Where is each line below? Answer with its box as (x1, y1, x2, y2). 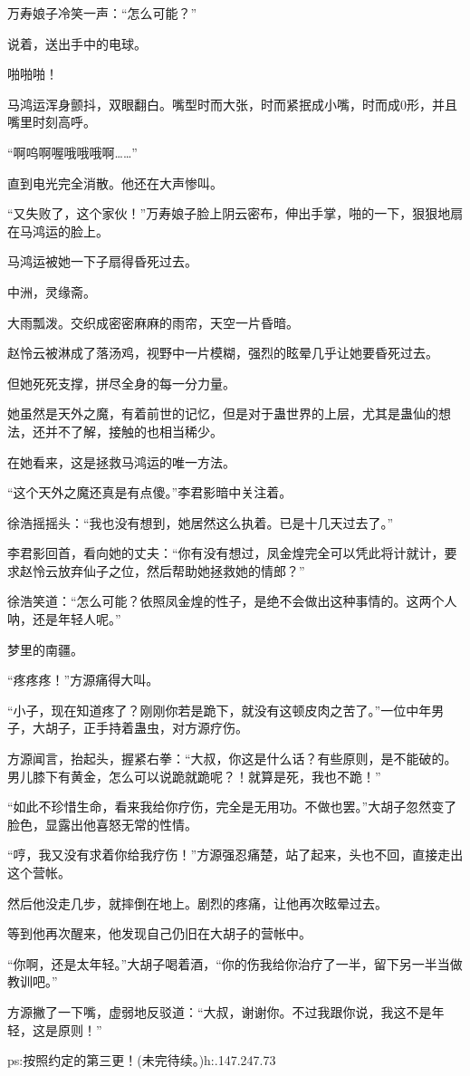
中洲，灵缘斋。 (7, 282, 96, 301)
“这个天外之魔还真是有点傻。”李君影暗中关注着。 (7, 483, 293, 502)
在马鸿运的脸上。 (7, 221, 109, 240)
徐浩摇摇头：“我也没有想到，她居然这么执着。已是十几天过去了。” (7, 513, 394, 532)
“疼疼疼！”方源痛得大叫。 (7, 670, 159, 689)
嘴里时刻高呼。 (7, 112, 96, 131)
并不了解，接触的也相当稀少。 (44, 421, 223, 440)
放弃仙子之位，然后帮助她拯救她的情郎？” (57, 561, 305, 580)
